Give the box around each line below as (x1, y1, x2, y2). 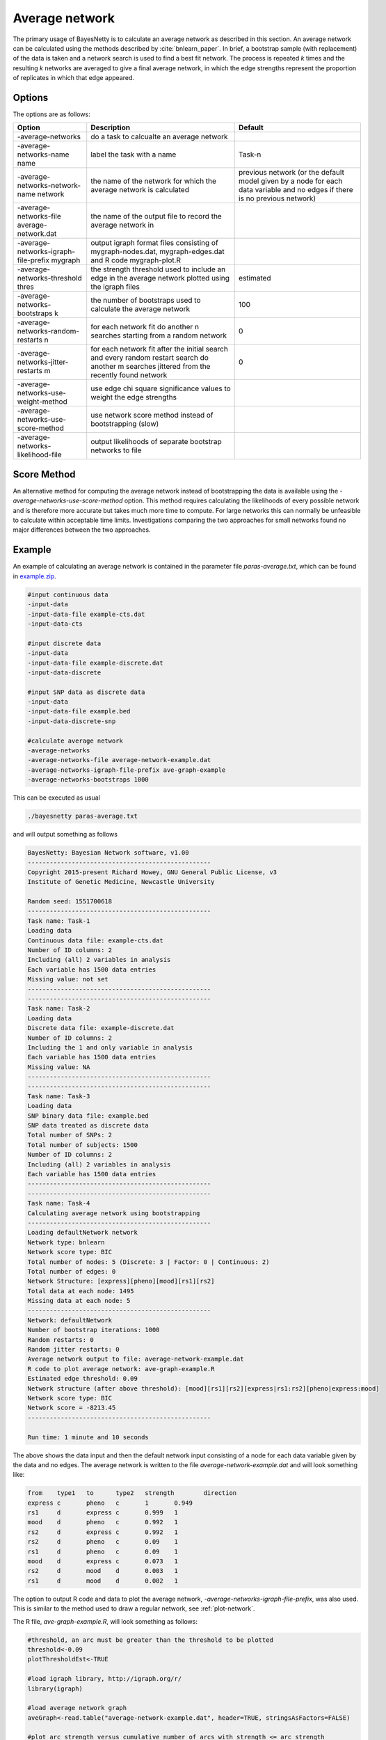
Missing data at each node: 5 (27, 1297, 131, 1305)
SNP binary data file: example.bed (27, 1112, 149, 1120)
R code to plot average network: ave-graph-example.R (27, 1365, 215, 1373)
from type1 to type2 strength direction (27, 1489, 237, 1497)
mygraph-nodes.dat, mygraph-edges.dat (90, 247, 225, 257)
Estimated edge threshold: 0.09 (27, 1375, 138, 1383)
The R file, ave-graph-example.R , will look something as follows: (13, 1617, 198, 1625)
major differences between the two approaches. (13, 525, 151, 534)
